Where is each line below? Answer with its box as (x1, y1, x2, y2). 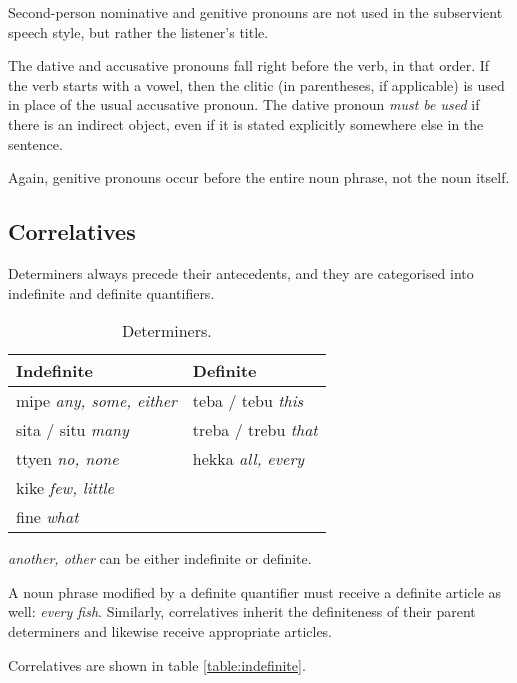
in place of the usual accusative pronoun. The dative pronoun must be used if (8, 94, 480, 115)
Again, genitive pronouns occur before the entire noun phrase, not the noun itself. (8, 167, 510, 188)
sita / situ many (16, 418, 129, 442)
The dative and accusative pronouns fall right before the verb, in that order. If (8, 55, 490, 76)
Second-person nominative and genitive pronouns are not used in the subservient (8, 2, 503, 22)
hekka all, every (192, 447, 304, 471)
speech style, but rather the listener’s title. (8, 21, 269, 42)
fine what (16, 505, 79, 529)
